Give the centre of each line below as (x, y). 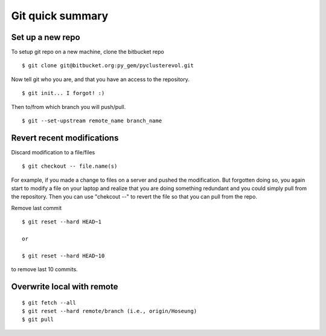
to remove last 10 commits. (44, 269)
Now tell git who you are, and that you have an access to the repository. (101, 79)
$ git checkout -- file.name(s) (70, 166)
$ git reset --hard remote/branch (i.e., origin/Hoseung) (110, 311)
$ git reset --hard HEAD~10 (63, 255)
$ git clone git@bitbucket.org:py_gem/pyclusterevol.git (108, 66)
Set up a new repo (46, 37)
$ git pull (38, 320)
